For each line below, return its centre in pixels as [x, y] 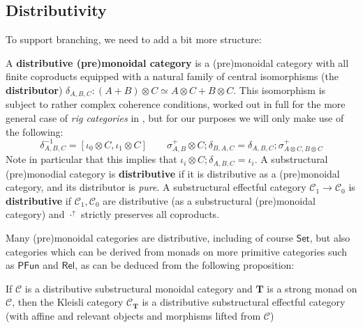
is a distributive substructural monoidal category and [139, 288]
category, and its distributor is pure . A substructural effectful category [156, 187]
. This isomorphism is [280, 89]
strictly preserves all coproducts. [150, 214]
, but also [330, 237]
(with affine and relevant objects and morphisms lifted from [133, 315]
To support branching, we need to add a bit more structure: [134, 39]
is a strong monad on [312, 288]
